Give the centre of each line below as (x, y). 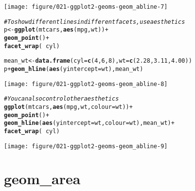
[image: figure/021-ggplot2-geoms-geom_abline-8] (86, 84)
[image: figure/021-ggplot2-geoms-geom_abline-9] (86, 146)
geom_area (42, 179)
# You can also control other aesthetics (62, 99)
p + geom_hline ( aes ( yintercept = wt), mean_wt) (74, 69)
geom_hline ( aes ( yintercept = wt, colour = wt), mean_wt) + (89, 123)
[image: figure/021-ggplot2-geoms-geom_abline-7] (86, 7)
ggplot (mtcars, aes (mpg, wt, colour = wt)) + (68, 107)
